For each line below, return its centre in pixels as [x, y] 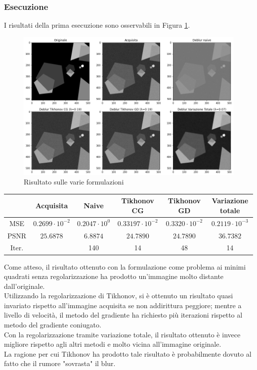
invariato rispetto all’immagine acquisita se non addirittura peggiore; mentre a [123, 305]
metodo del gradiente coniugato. [53, 325]
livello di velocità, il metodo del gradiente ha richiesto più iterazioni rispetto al [123, 315]
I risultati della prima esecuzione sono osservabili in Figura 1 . [97, 25]
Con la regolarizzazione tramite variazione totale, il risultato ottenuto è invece [122, 334]
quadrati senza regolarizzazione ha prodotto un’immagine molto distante [114, 276]
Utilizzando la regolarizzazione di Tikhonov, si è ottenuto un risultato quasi [119, 296]
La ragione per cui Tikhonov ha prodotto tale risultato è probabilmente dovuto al [128, 353]
